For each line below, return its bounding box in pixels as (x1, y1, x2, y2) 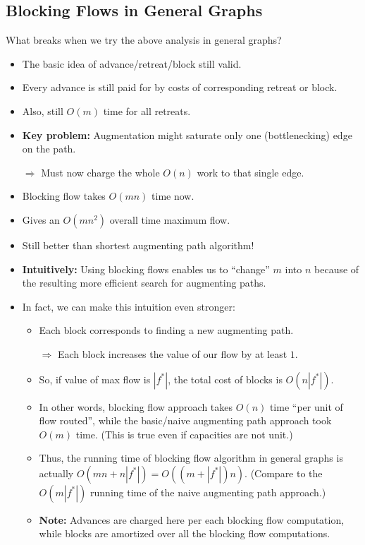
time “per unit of (269, 399, 343, 414)
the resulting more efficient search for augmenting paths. (22, 275, 266, 290)
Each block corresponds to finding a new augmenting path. (39, 323, 294, 337)
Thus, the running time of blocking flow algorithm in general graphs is (39, 450, 343, 465)
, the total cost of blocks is (168, 371, 283, 386)
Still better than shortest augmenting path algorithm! (22, 237, 254, 252)
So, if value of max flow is (39, 371, 151, 386)
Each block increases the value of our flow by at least (57, 346, 287, 361)
